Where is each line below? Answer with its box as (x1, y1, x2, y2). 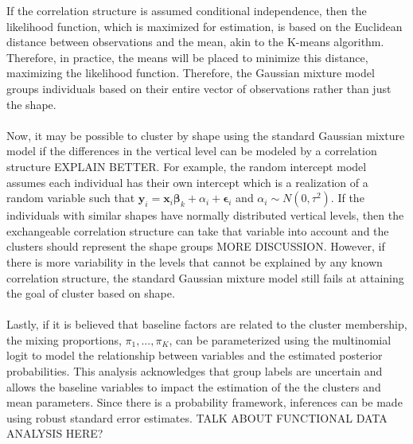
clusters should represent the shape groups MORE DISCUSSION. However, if (6, 238, 385, 255)
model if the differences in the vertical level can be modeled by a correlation (6, 142, 377, 159)
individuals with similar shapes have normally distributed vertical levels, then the (6, 207, 404, 224)
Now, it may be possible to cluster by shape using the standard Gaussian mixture (6, 127, 405, 143)
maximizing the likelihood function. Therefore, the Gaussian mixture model (6, 64, 375, 81)
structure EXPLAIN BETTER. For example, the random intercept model (6, 158, 367, 174)
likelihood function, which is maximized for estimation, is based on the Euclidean (6, 18, 403, 34)
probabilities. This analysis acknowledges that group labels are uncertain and (6, 363, 383, 380)
